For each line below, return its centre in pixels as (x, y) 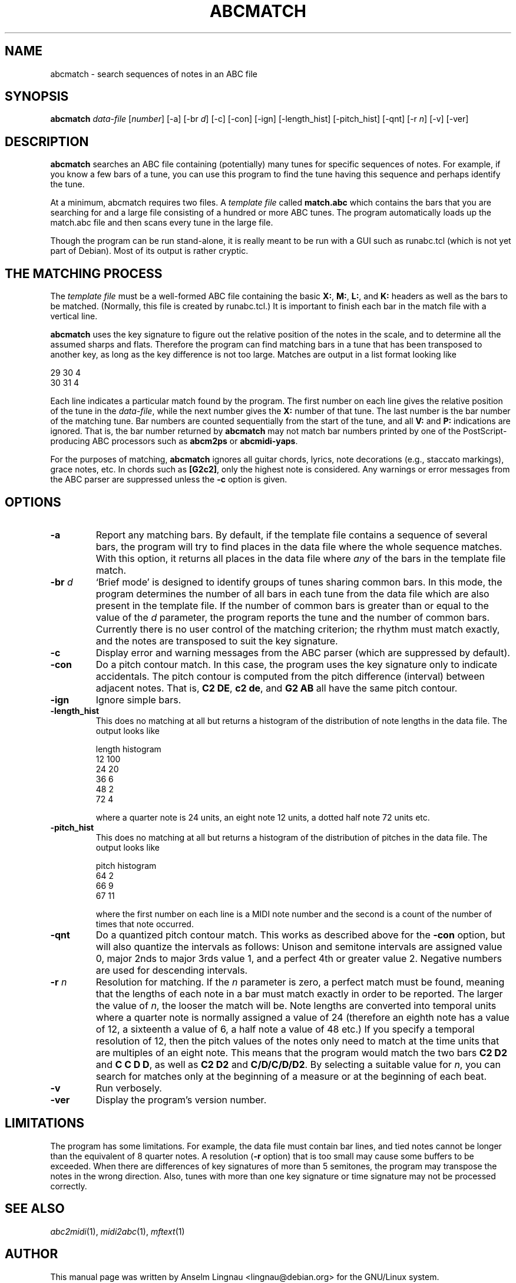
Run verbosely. (129, 1088)
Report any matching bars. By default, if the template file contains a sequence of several (292, 535)
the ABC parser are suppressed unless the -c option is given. (169, 480)
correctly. (69, 1186)
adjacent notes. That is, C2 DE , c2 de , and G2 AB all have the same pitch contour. (277, 688)
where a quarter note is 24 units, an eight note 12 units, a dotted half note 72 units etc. (263, 817)
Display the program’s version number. (181, 1100)
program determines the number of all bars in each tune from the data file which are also (292, 593)
